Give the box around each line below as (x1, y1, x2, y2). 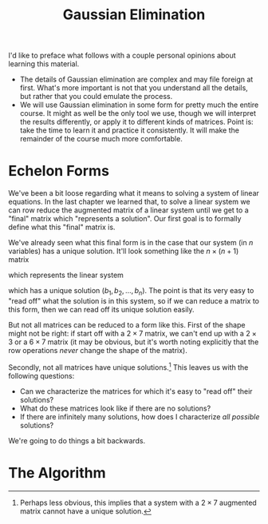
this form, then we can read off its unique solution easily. (8, 304, 195, 314)
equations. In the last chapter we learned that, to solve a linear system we (8, 197, 250, 207)
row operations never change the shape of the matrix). (8, 345, 187, 355)
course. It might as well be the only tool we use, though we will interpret (19, 109, 257, 118)
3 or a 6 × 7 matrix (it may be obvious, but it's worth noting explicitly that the (8, 337, 259, 347)
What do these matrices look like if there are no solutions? (19, 403, 211, 413)
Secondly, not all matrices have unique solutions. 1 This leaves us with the (8, 361, 249, 372)
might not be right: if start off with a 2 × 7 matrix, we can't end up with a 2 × (8, 328, 257, 338)
